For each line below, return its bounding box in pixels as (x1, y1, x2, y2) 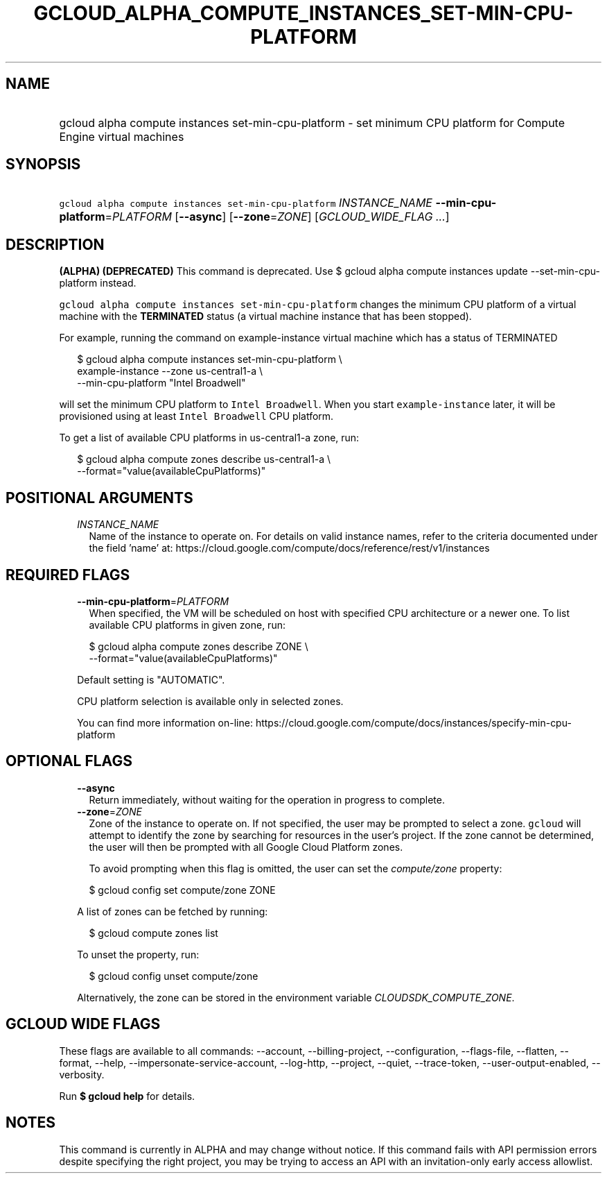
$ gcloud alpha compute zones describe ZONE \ (89, 640, 308, 652)
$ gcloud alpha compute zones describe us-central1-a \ (77, 453, 331, 466)
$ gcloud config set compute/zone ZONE (89, 883, 276, 896)
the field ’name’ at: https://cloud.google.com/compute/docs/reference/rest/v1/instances (89, 542, 490, 554)
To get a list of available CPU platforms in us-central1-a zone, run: (59, 432, 360, 444)
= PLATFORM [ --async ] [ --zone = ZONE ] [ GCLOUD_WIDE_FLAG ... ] (105, 210, 450, 224)
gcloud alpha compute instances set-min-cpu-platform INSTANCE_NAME (59, 196, 432, 210)
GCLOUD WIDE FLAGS (6, 1015, 161, 1033)
